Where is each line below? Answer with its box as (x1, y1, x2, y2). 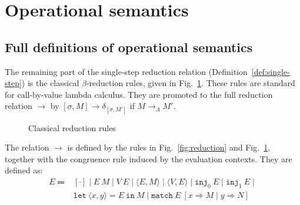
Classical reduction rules (28, 121, 116, 134)
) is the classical (21, 77, 79, 89)
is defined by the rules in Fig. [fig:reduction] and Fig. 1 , (67, 141, 271, 153)
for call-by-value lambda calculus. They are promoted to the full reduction (5, 88, 273, 100)
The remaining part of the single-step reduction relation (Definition (5, 65, 248, 77)
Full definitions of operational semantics (5, 37, 253, 56)
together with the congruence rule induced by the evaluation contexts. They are (5, 152, 292, 165)
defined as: (5, 164, 43, 176)
